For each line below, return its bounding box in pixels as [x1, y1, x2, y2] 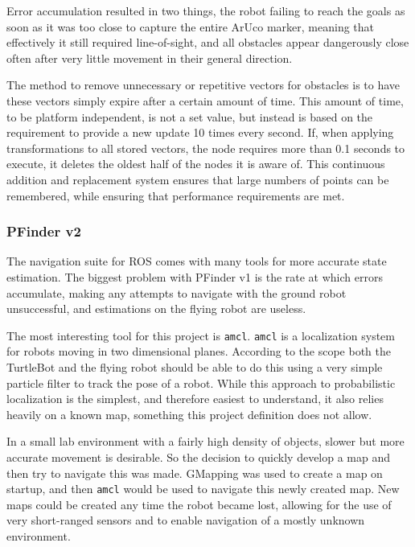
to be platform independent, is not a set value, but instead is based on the [6, 108, 373, 125]
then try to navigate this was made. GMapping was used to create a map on [6, 464, 383, 481]
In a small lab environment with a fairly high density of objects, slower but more [6, 433, 405, 450]
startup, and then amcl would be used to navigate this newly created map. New [6, 480, 400, 497]
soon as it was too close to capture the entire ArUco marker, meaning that [6, 18, 375, 35]
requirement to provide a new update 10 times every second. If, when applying [6, 124, 394, 141]
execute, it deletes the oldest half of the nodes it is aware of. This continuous [6, 155, 385, 172]
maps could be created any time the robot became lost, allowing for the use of [6, 496, 392, 512]
